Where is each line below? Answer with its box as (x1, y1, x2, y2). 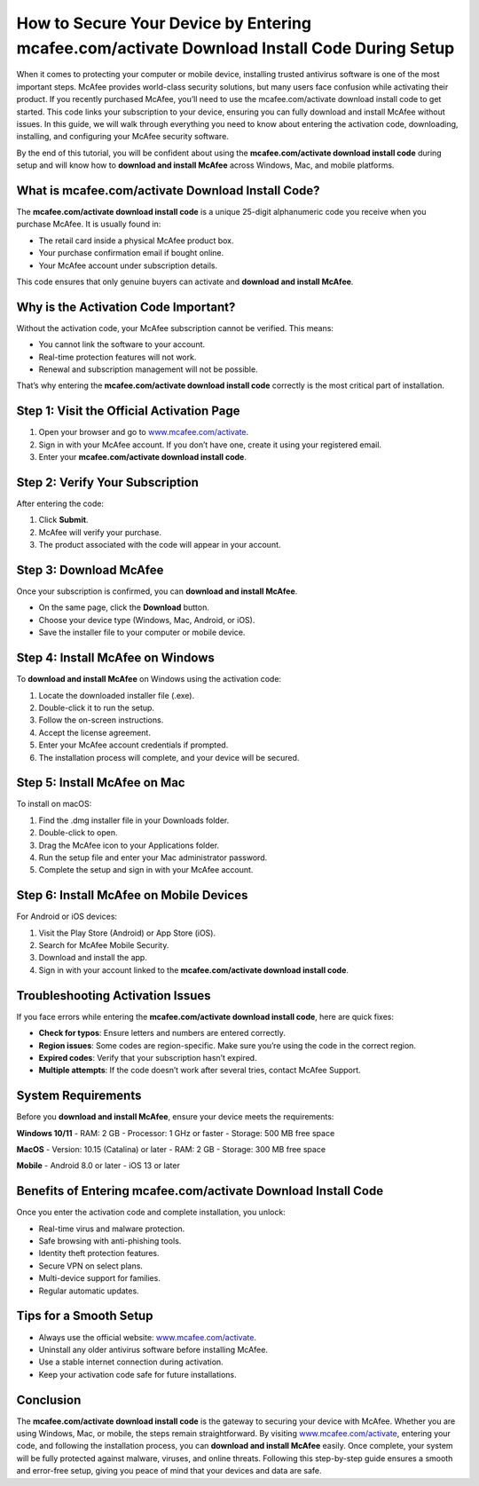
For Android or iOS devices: (16, 911, 118, 922)
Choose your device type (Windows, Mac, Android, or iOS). (38, 614, 255, 625)
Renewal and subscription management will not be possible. (38, 364, 258, 375)
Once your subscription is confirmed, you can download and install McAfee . (16, 586, 298, 597)
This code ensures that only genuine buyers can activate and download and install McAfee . (16, 276, 354, 287)
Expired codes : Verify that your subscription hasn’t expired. (38, 1052, 257, 1063)
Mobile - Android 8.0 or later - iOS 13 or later (16, 1160, 181, 1171)
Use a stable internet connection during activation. (38, 1356, 224, 1367)
